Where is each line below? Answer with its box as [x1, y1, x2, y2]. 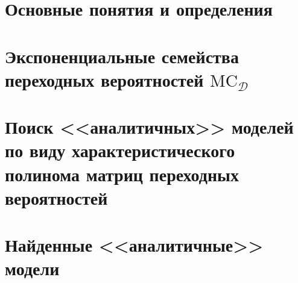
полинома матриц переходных [5, 161, 239, 186]
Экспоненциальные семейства [5, 43, 239, 68]
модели [5, 256, 60, 281]
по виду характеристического [5, 138, 235, 163]
